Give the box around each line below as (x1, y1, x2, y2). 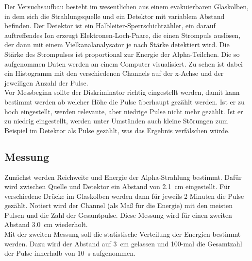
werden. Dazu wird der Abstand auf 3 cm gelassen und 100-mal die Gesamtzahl (4, 238, 242, 248)
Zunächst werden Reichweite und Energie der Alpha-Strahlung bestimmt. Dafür (4, 172, 242, 182)
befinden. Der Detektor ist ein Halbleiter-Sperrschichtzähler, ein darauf (4, 20, 216, 31)
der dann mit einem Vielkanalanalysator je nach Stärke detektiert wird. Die (4, 39, 230, 50)
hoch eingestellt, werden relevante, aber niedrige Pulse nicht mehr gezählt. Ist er (4, 106, 243, 116)
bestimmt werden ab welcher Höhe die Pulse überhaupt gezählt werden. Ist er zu (4, 96, 245, 106)
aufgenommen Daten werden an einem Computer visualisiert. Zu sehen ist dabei (4, 58, 243, 69)
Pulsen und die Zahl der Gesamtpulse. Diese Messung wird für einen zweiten (4, 209, 232, 220)
